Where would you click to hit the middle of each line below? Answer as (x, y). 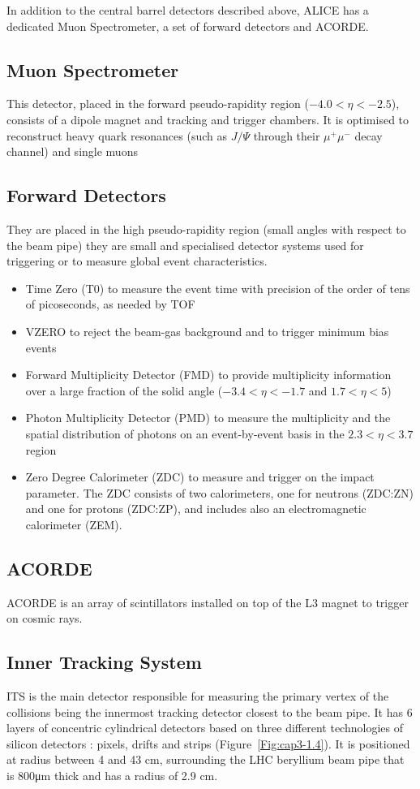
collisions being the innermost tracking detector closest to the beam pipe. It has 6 (210, 711)
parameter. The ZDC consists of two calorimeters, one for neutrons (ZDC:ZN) (219, 492)
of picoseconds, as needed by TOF (110, 304)
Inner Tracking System (104, 662)
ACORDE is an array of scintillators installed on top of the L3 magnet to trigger (208, 602)
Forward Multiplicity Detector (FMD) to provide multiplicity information (208, 375)
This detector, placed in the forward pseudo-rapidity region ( (158, 103)
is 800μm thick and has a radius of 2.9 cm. (112, 776)
